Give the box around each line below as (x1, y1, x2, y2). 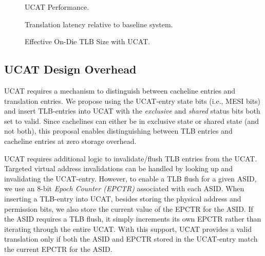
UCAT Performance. (25, 2, 89, 12)
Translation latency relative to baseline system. (25, 19, 173, 29)
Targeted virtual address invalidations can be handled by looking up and (4, 163, 233, 174)
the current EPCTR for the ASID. (4, 243, 112, 254)
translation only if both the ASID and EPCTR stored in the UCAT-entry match (4, 233, 258, 244)
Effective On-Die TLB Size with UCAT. (25, 36, 150, 47)
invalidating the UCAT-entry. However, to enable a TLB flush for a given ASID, (4, 173, 257, 184)
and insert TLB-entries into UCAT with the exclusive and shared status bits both (4, 105, 260, 116)
